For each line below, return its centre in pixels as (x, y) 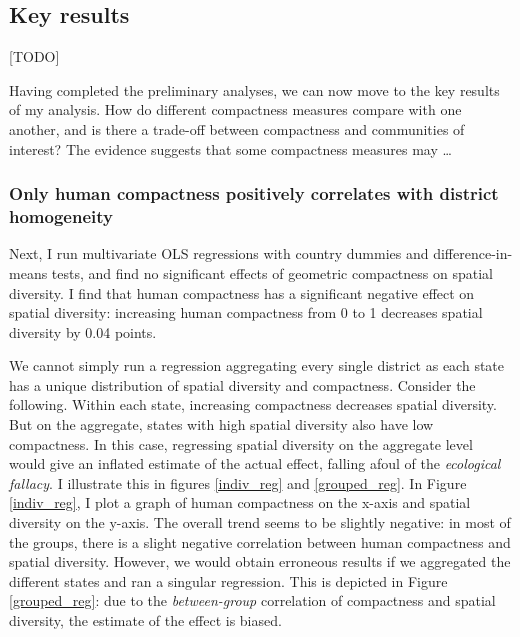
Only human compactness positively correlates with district (254, 193)
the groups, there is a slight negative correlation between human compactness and (260, 541)
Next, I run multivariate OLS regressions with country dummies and (219, 253)
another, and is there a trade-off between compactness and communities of (237, 128)
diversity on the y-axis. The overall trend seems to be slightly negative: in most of (260, 522)
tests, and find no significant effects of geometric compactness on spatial (272, 272)
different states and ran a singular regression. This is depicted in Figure (228, 580)
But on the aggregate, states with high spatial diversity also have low (221, 424)
